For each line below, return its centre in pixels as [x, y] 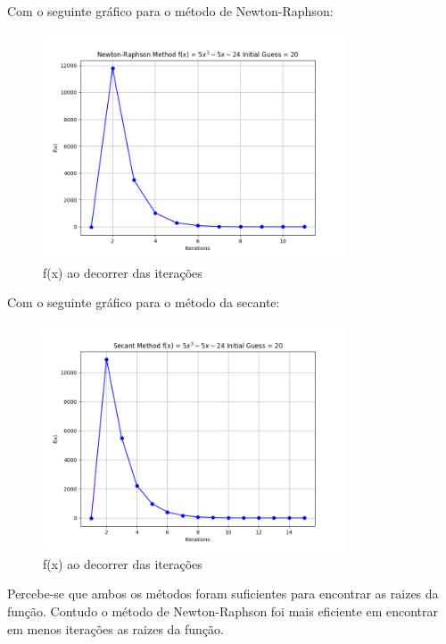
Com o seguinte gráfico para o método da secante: [144, 302]
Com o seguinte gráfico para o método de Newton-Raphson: [170, 11]
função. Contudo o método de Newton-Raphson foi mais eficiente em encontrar [223, 611]
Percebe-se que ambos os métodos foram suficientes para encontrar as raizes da [223, 594]
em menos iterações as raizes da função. [116, 628]
